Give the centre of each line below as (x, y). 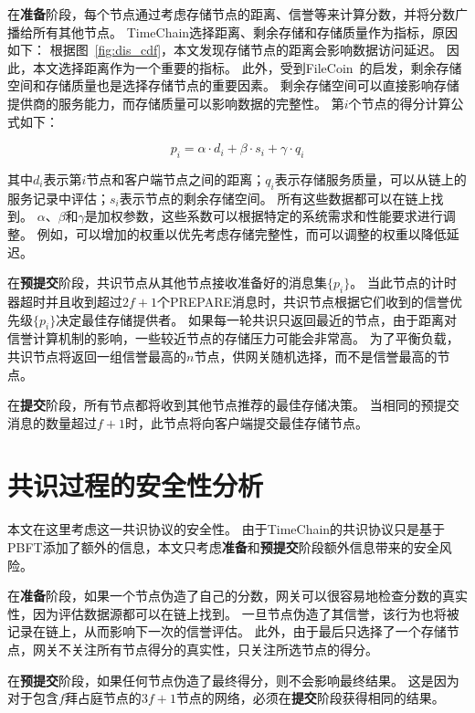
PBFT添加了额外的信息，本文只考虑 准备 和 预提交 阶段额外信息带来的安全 (223, 547)
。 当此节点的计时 (403, 283)
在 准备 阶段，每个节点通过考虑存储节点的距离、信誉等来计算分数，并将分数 (231, 14)
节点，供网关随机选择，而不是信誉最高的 (316, 356)
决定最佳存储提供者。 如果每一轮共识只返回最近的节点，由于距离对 (256, 319)
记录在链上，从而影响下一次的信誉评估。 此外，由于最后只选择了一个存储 (227, 631)
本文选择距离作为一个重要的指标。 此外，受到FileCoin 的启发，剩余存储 (247, 67)
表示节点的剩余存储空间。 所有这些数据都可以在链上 (275, 198)
